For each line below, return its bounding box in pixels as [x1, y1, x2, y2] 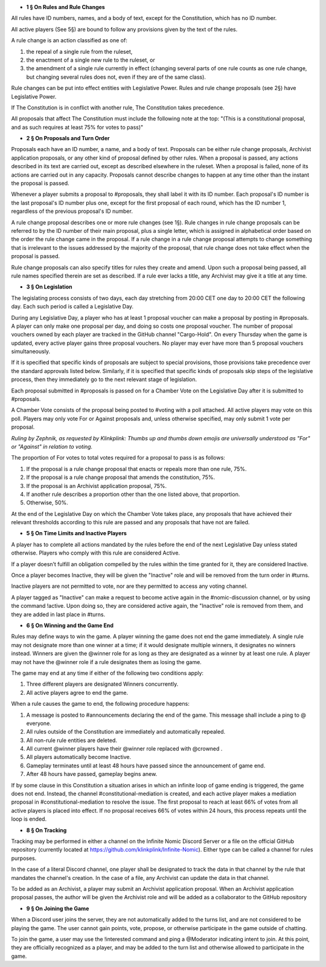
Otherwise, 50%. [26, 499, 69, 506]
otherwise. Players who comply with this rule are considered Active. [11, 549, 181, 556]
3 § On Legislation [26, 283, 72, 290]
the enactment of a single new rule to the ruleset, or [26, 56, 155, 63]
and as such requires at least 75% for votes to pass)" [11, 123, 144, 131]
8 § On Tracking [26, 826, 67, 834]
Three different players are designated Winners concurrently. [26, 680, 179, 688]
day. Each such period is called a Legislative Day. [11, 303, 134, 310]
